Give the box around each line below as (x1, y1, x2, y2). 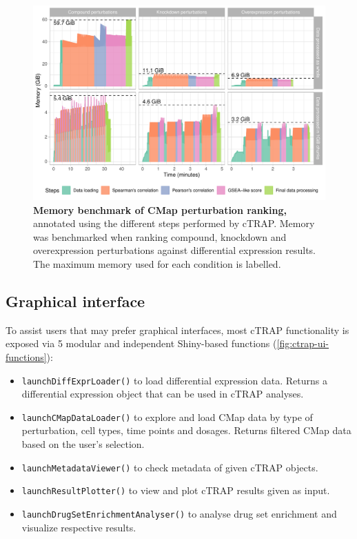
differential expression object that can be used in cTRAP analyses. (21, 386, 304, 401)
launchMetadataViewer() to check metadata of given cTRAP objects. (21, 460, 318, 474)
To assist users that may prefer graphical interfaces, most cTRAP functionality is (6, 322, 349, 337)
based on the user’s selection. (21, 437, 145, 451)
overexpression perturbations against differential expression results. (33, 243, 316, 257)
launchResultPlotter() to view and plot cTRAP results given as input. (21, 483, 330, 498)
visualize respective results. (21, 520, 136, 534)
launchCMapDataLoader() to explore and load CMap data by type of (21, 409, 313, 424)
